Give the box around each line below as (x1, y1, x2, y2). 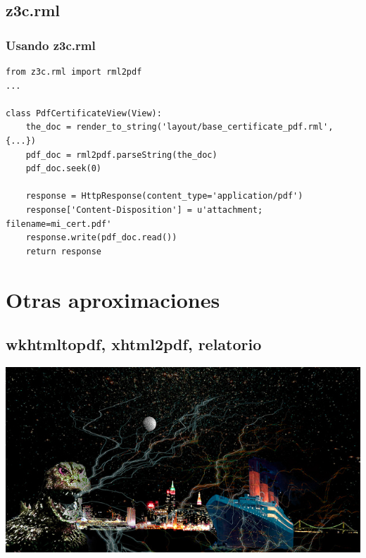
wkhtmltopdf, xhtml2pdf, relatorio (6, 333, 262, 355)
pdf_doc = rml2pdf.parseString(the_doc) (25, 149, 217, 160)
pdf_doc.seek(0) (25, 163, 102, 174)
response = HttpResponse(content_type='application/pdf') (25, 191, 303, 201)
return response (25, 246, 102, 256)
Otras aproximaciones (6, 285, 220, 314)
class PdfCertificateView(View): (6, 108, 162, 118)
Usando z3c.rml (6, 36, 96, 54)
